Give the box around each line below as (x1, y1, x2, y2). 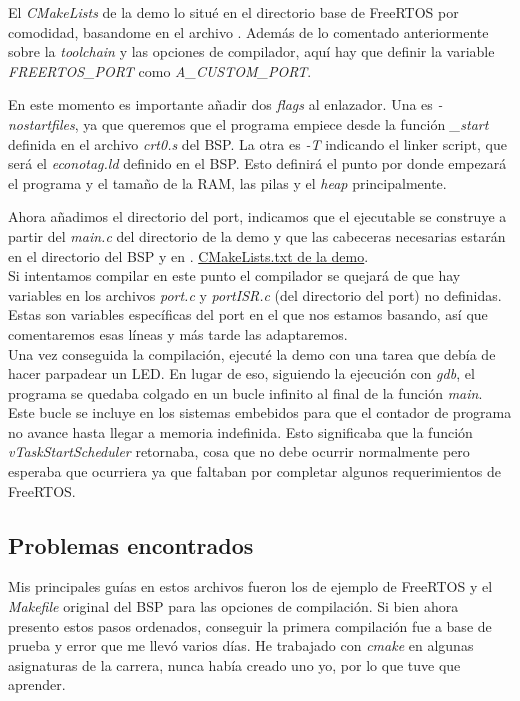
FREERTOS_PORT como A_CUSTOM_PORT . (8, 60, 312, 81)
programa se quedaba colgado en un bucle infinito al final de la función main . (8, 382, 483, 403)
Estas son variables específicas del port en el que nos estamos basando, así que (8, 304, 488, 325)
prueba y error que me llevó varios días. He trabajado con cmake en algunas (8, 635, 474, 656)
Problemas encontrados (8, 529, 254, 560)
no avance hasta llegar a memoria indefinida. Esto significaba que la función (8, 421, 473, 442)
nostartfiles (8, 113, 75, 134)
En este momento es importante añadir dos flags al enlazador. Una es (8, 94, 433, 115)
